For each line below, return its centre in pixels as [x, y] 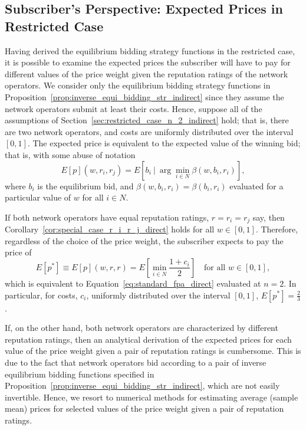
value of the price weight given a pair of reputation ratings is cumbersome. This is [153, 351]
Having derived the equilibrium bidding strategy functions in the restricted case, [150, 50]
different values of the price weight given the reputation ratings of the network [147, 73]
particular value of [38, 197]
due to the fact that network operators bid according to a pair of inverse [136, 362]
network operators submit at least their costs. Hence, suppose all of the [134, 108]
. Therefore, [277, 229]
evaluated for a [256, 186]
